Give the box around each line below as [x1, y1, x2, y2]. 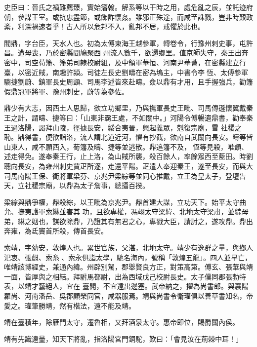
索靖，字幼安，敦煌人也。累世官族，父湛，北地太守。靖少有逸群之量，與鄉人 [4, 242, 253, 253]
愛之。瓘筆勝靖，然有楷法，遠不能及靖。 [4, 300, 135, 310]
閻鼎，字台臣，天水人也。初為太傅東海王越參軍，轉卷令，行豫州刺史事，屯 [4, 38, 246, 48]
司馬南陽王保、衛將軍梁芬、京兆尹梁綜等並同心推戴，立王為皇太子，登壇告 [4, 170, 246, 181]
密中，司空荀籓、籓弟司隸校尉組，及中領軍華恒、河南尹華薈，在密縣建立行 [4, 57, 246, 67]
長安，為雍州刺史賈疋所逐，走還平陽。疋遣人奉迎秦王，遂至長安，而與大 [17, 160, 253, 171]
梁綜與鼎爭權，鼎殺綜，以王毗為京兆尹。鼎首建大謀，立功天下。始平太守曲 [4, 196, 246, 207]
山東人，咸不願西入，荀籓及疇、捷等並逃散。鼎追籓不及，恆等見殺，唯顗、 [4, 141, 248, 152]
